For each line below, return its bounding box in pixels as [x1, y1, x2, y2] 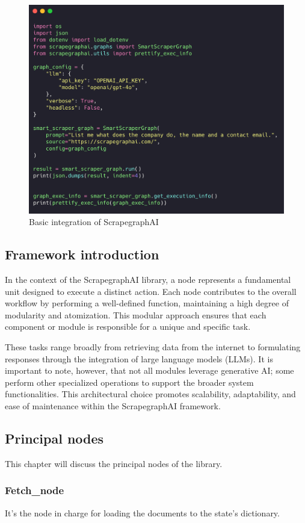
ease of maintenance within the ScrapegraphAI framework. [5, 399, 221, 412]
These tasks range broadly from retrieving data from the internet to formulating [5, 340, 301, 353]
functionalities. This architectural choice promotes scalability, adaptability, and [5, 388, 296, 400]
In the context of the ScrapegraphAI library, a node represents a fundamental [5, 273, 291, 285]
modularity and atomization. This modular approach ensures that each [5, 308, 266, 321]
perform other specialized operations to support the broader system [5, 376, 254, 388]
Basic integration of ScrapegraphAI [29, 215, 159, 228]
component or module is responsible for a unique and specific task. [5, 320, 251, 333]
